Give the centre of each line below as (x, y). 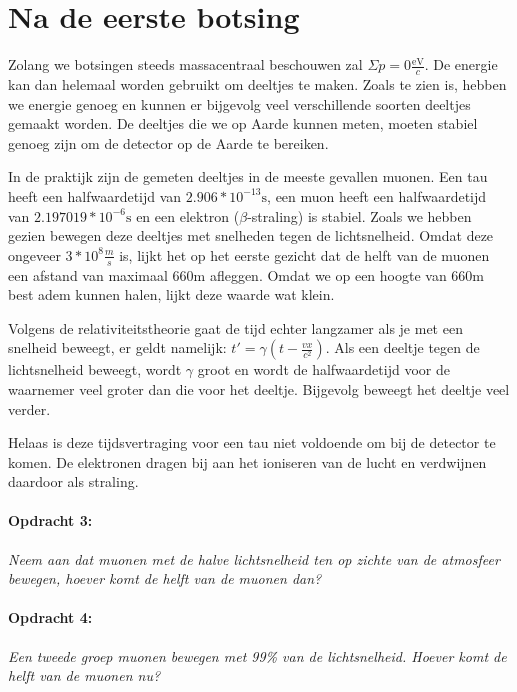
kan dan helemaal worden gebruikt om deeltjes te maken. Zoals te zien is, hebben (257, 83)
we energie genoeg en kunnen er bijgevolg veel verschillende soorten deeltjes (239, 103)
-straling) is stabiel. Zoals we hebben (359, 215)
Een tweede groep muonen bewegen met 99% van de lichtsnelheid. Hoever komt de (257, 655)
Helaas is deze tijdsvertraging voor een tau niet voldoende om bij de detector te (252, 442)
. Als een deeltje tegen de (402, 347)
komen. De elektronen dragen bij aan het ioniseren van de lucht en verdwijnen (247, 461)
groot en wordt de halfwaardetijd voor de (323, 369)
